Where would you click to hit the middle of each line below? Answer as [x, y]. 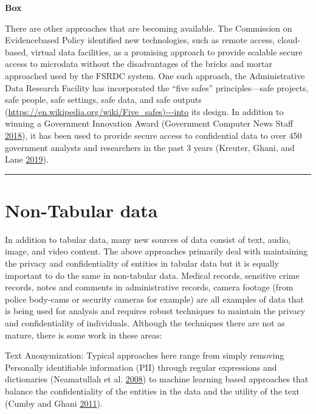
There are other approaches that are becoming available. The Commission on [149, 28]
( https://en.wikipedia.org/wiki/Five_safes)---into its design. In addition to [144, 111]
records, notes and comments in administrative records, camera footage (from [149, 287]
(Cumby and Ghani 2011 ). [54, 403]
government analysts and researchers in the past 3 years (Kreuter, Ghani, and [150, 147]
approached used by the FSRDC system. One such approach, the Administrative [155, 75]
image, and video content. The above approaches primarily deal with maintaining [156, 251]
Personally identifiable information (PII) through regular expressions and [141, 367]
